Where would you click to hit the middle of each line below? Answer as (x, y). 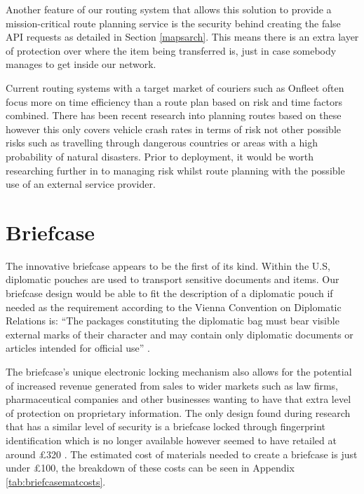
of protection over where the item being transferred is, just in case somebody (171, 50)
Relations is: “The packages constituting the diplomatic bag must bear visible (173, 321)
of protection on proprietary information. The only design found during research (178, 412)
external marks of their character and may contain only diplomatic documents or (180, 334)
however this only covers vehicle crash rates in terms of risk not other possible (174, 129)
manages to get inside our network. (81, 64)
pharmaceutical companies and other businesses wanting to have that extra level (178, 399)
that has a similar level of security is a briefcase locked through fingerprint (166, 426)
